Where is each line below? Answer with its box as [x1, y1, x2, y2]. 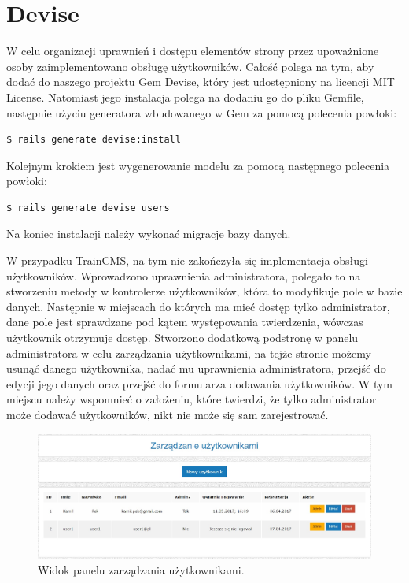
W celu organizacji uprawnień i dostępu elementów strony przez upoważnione [6, 43, 379, 59]
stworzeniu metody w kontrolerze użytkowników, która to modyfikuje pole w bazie [6, 283, 403, 299]
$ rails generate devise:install [6, 134, 181, 146]
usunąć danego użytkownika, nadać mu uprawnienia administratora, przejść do [6, 360, 386, 377]
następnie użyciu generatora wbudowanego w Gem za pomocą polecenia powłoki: [6, 104, 397, 121]
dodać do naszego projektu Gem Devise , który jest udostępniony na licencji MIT [6, 73, 395, 90]
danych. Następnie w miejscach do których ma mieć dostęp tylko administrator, [6, 298, 390, 314]
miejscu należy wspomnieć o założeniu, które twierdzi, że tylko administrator [6, 391, 377, 407]
